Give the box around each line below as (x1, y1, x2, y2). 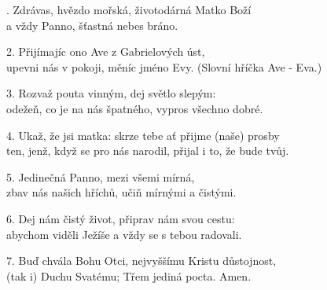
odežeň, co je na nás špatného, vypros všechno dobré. (6, 100, 263, 116)
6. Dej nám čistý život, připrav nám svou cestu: (6, 210, 235, 226)
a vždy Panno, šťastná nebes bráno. (6, 17, 178, 33)
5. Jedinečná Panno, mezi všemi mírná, (6, 168, 195, 185)
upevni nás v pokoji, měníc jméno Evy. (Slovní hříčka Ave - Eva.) (6, 58, 322, 75)
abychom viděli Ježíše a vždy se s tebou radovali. (6, 226, 242, 242)
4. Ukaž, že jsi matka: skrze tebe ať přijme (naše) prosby (6, 127, 280, 143)
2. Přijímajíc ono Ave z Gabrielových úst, (6, 43, 205, 60)
